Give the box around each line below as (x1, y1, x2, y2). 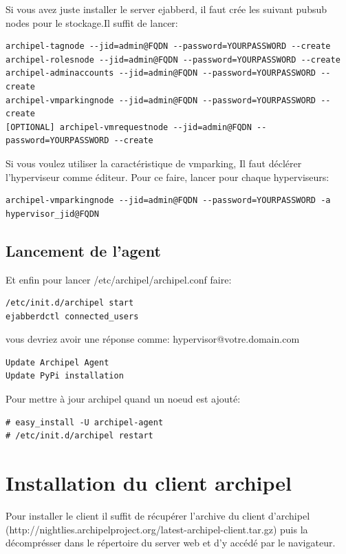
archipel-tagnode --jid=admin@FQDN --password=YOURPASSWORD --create (6, 41, 331, 52)
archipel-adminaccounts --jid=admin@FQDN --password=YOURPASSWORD (6, 68, 316, 78)
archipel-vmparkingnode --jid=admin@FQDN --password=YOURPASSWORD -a (6, 195, 331, 206)
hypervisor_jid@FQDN (6, 209, 100, 219)
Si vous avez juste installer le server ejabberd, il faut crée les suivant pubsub (6, 2, 327, 16)
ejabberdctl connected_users (6, 311, 139, 321)
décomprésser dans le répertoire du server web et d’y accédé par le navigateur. (6, 535, 336, 550)
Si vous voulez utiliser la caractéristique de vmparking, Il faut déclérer (6, 156, 302, 170)
